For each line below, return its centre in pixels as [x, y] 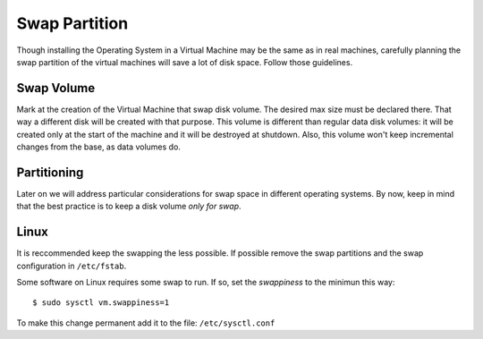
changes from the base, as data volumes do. [98, 147]
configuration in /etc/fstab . [72, 266]
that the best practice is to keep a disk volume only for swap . [129, 207]
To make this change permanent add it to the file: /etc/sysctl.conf [146, 323]
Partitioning [50, 172]
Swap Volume [56, 88]
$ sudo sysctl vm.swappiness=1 [101, 303]
